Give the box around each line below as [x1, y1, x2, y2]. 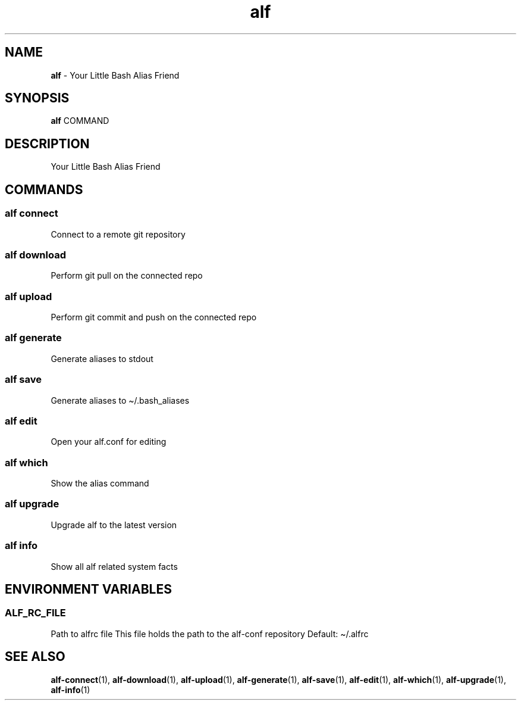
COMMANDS [5, 182, 83, 197]
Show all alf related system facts [51, 561, 178, 572]
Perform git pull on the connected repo [51, 270, 203, 281]
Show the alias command [51, 478, 149, 488]
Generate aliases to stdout [51, 353, 153, 364]
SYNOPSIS [5, 91, 70, 106]
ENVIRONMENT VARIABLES [5, 581, 172, 597]
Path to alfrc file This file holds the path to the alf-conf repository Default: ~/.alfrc [51, 628, 369, 639]
